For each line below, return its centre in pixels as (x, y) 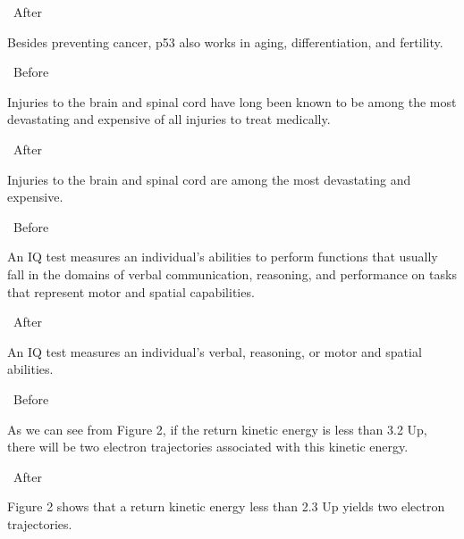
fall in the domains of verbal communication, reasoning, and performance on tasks (232, 274)
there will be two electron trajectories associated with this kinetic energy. (208, 447)
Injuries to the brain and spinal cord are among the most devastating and (209, 179)
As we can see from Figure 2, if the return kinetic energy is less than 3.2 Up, (217, 429)
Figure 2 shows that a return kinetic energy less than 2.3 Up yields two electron (226, 506)
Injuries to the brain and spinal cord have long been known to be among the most (232, 101)
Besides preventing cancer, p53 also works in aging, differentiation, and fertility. (225, 41)
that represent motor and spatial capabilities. (131, 291)
